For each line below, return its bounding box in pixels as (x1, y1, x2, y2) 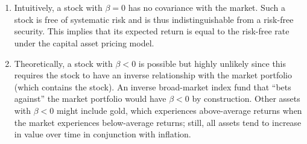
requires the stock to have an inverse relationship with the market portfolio (14, 69, 293, 81)
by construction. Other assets (192, 92, 300, 105)
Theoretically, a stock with (14, 57, 113, 69)
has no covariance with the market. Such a (128, 1, 285, 14)
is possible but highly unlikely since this (138, 57, 286, 69)
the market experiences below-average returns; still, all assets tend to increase (14, 116, 302, 128)
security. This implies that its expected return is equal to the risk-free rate (14, 25, 290, 37)
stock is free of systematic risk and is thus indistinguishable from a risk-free (14, 13, 294, 25)
